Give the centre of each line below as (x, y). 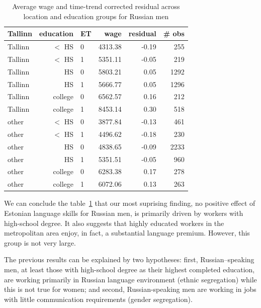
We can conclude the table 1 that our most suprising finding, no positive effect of (130, 203)
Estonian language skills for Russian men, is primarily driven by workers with (124, 213)
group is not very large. (40, 242)
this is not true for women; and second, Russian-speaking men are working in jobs (130, 289)
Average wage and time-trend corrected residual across (96, 6)
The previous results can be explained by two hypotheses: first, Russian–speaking (129, 259)
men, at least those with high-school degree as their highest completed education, (129, 269)
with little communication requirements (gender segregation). (98, 299)
